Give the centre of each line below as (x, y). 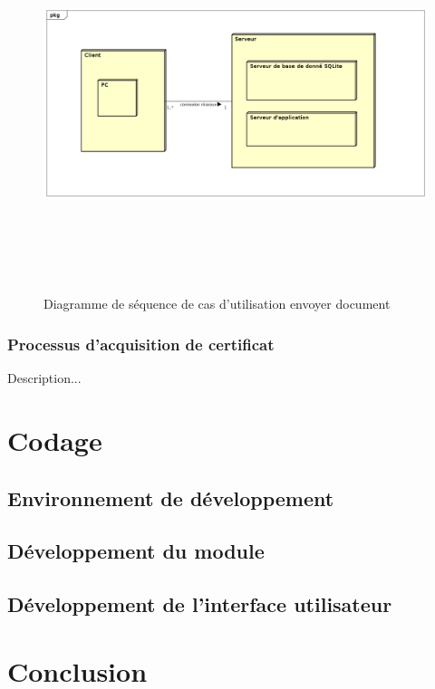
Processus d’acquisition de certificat (141, 344)
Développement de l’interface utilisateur (200, 604)
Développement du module (136, 551)
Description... (44, 378)
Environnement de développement (171, 498)
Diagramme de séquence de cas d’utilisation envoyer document (217, 304)
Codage (55, 440)
